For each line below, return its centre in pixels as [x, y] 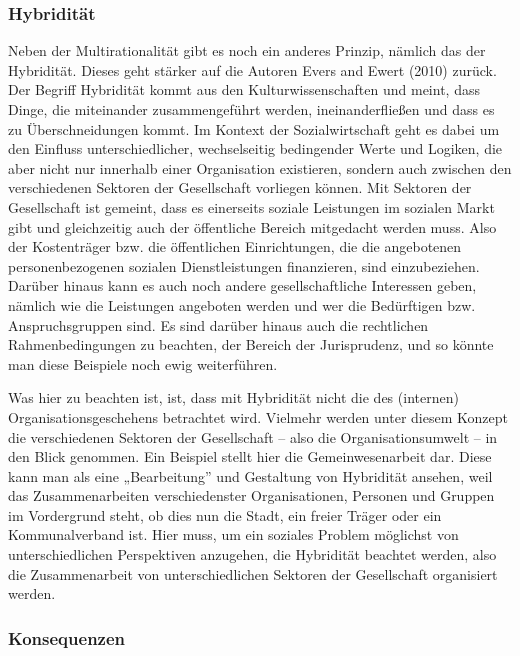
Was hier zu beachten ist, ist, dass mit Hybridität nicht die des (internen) [233, 397]
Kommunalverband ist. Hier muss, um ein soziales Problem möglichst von [233, 534]
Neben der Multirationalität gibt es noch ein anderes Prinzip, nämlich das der [247, 50]
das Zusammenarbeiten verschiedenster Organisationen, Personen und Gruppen [251, 495]
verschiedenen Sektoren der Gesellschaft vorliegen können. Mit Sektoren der [240, 187]
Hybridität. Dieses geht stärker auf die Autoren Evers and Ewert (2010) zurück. [252, 69]
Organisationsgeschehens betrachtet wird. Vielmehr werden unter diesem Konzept [258, 416]
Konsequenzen [67, 637]
